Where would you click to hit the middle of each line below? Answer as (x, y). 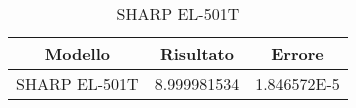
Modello (77, 53)
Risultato (196, 53)
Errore (297, 53)
